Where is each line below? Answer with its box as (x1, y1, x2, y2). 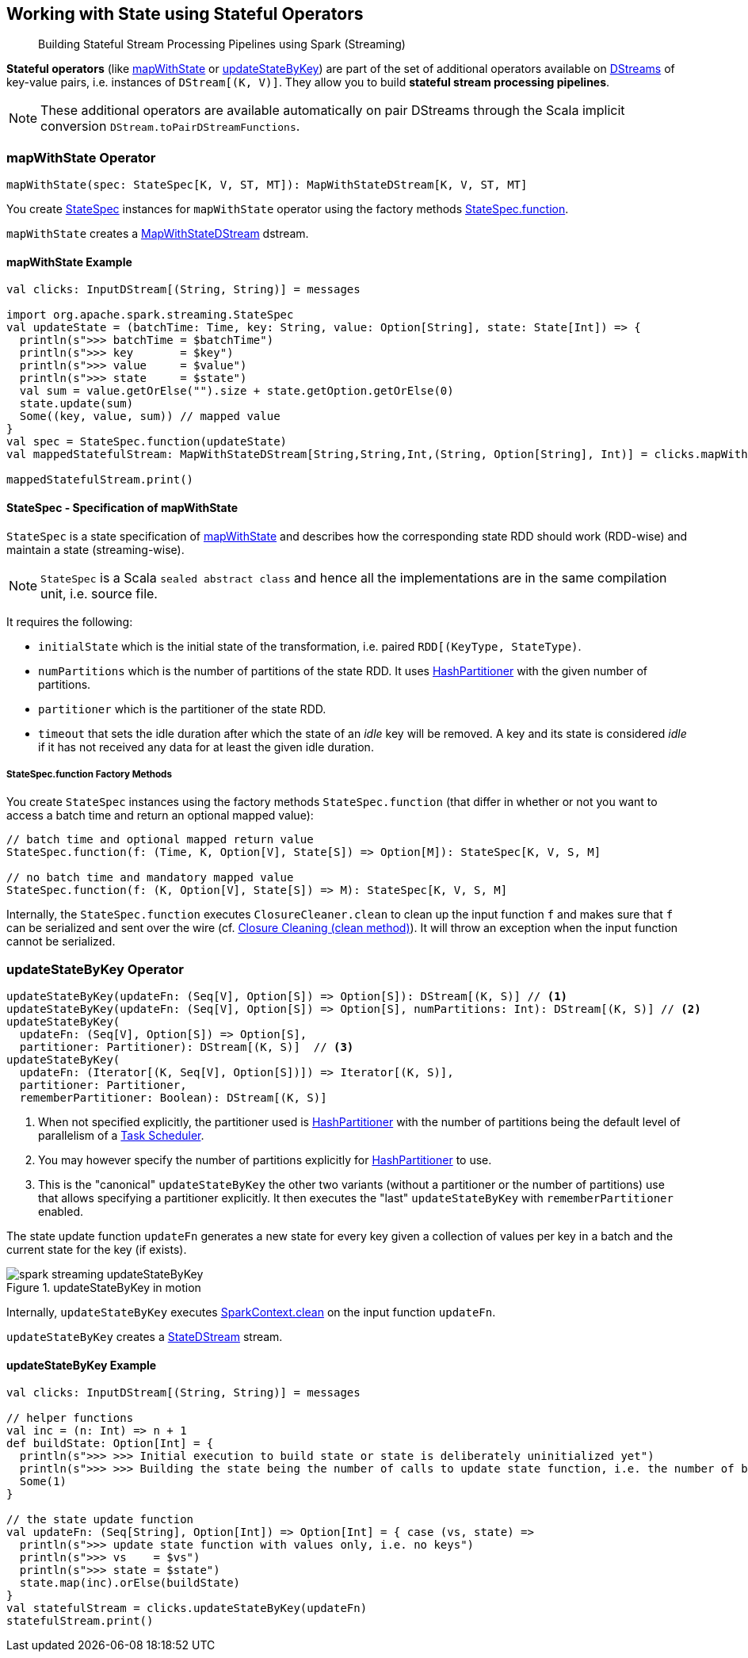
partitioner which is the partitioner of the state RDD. (38, 701, 326, 716)
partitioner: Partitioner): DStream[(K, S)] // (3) (19, 1041, 354, 1054)
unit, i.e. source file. (40, 585, 158, 602)
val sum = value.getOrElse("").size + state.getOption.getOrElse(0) (19, 384, 454, 398)
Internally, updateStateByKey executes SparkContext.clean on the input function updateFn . (6, 1305, 496, 1320)
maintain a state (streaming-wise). (6, 542, 185, 556)
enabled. (38, 1205, 84, 1219)
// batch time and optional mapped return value (6, 833, 314, 846)
